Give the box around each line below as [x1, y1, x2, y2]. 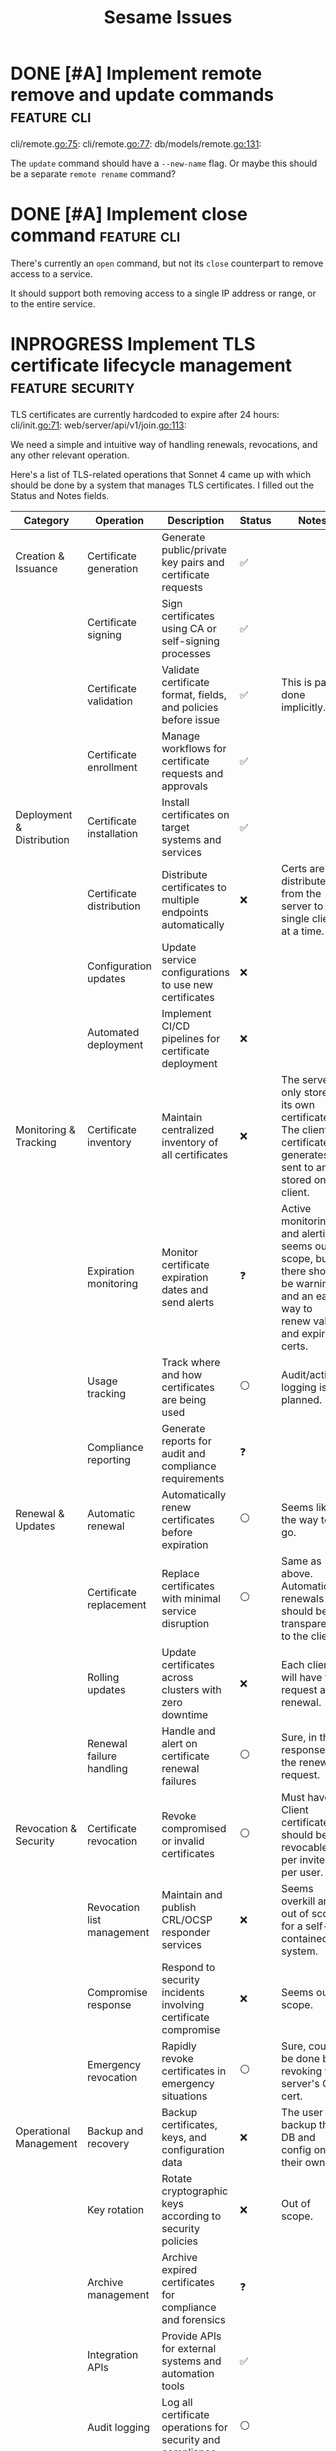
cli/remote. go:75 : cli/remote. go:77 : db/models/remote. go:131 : [10, 137, 262, 150]
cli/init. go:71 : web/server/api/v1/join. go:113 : [10, 419, 187, 431]
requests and [161, 766, 224, 780]
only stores [281, 1085, 334, 1099]
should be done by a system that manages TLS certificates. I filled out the [10, 479, 315, 491]
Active [281, 1201, 312, 1215]
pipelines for [161, 1031, 221, 1045]
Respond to [161, 1960, 216, 1974]
